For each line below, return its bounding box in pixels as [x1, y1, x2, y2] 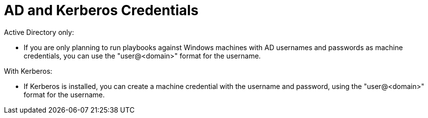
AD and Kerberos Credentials [4, 2, 199, 19]
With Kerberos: [4, 66, 53, 75]
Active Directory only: [4, 28, 74, 36]
